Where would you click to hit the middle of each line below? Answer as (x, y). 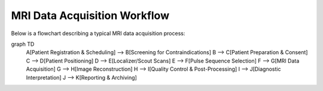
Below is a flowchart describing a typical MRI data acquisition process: (98, 33)
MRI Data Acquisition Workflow (90, 15)
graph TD (23, 44)
